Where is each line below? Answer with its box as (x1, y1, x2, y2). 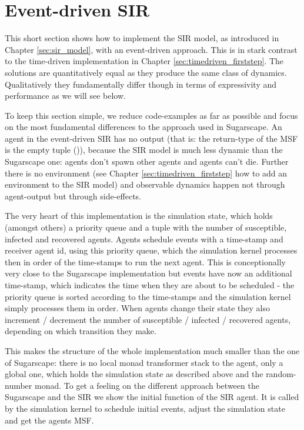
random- (266, 368, 296, 380)
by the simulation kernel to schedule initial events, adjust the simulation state (5, 402, 285, 414)
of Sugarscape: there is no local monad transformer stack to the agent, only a (5, 356, 283, 368)
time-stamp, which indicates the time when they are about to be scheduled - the (5, 279, 295, 291)
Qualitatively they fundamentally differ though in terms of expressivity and (5, 78, 277, 90)
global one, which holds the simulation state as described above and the (5, 368, 263, 380)
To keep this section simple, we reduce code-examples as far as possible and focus (5, 109, 298, 121)
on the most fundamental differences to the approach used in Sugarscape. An (5, 121, 282, 133)
